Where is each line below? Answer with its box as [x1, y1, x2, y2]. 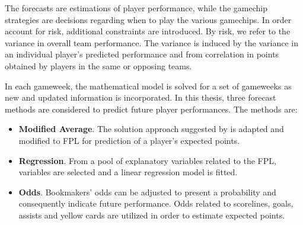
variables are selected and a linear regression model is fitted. [18, 166, 238, 178]
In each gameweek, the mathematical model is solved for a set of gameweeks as [5, 79, 292, 92]
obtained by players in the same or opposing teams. [5, 59, 192, 72]
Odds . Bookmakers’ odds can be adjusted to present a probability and [18, 185, 276, 198]
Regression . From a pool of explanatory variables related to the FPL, [18, 154, 276, 166]
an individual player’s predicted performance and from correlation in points [5, 48, 279, 60]
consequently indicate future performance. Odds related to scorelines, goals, [18, 197, 294, 210]
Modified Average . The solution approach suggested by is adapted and [18, 123, 284, 135]
